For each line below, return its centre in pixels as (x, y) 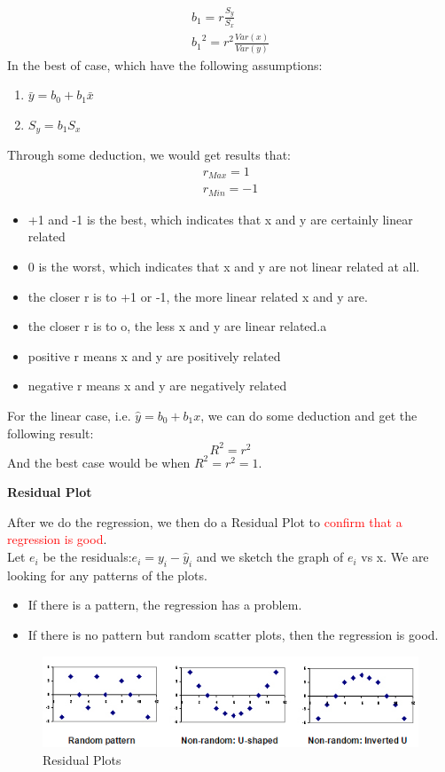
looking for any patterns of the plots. (107, 575)
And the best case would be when (99, 462)
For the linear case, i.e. (69, 415)
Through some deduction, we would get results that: (149, 155)
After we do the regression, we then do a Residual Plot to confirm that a (205, 521)
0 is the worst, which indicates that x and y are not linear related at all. (224, 267)
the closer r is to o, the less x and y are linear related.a (177, 326)
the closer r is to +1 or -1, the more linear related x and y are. (198, 296)
